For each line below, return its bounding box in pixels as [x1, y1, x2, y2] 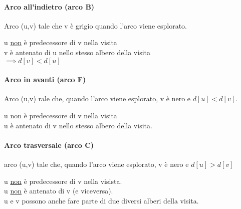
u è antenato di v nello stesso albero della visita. [4, 120, 152, 130]
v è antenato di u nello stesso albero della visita [4, 47, 150, 57]
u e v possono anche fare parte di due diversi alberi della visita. [4, 195, 199, 205]
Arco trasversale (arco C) [4, 139, 94, 150]
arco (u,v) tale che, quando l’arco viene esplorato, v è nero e [4, 158, 189, 169]
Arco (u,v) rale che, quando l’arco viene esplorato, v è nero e [4, 93, 191, 104]
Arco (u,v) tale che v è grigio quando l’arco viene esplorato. [4, 20, 187, 31]
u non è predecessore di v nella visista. [4, 175, 122, 186]
